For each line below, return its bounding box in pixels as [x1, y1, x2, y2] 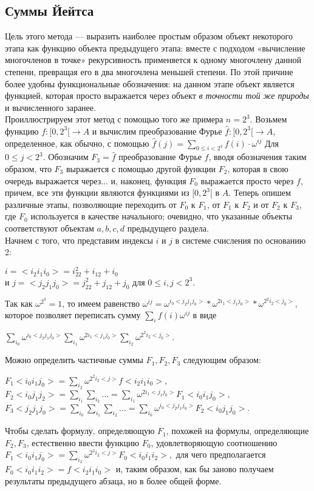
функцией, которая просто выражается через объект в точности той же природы [5, 89, 309, 102]
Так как [5, 296, 33, 309]
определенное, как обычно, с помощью [5, 136, 149, 149]
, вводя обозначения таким [208, 150, 307, 163]
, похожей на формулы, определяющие [166, 424, 309, 437]
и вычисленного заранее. [5, 101, 96, 113]
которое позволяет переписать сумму [5, 309, 141, 321]
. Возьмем [250, 113, 287, 125]
